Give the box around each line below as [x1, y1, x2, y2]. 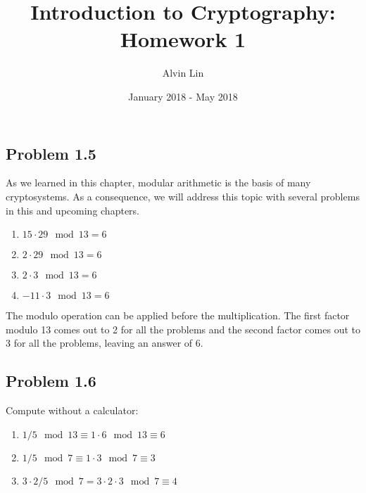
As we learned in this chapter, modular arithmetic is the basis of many [6, 175, 311, 190]
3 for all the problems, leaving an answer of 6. [6, 335, 203, 350]
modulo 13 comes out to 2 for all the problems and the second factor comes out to [6, 321, 360, 336]
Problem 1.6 [6, 370, 96, 392]
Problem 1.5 [6, 142, 96, 164]
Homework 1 [120, 25, 246, 53]
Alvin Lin [162, 65, 204, 80]
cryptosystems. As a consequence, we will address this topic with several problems [6, 188, 360, 203]
